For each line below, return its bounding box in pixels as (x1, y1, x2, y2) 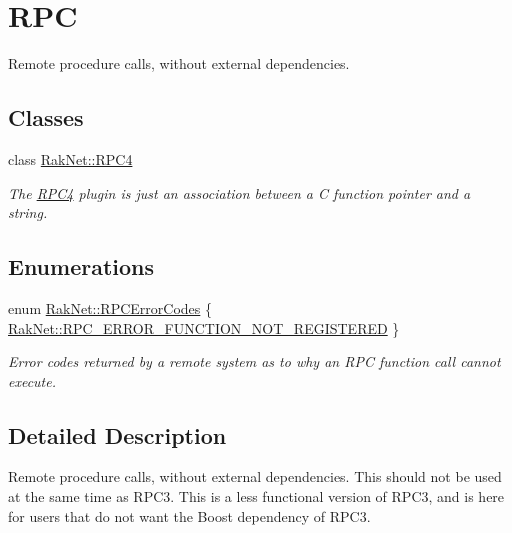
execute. (8, 370, 57, 391)
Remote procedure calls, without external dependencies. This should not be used (8, 466, 502, 487)
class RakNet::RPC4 (8, 148, 133, 169)
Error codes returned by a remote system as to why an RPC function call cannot (8, 351, 501, 372)
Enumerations (8, 251, 155, 282)
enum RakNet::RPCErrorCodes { (8, 297, 212, 318)
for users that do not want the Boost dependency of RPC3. (8, 505, 371, 526)
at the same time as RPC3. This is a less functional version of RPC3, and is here (8, 486, 505, 507)
